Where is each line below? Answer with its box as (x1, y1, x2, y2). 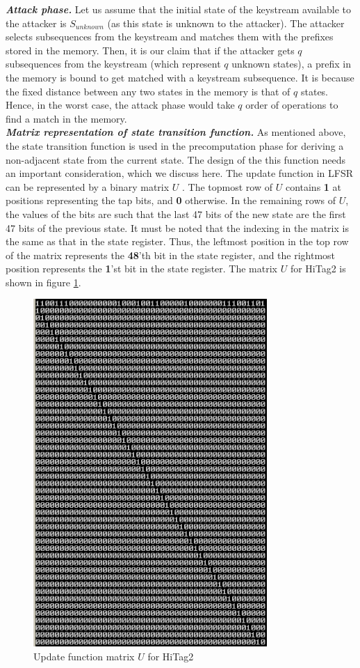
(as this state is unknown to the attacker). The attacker (107, 15, 345, 30)
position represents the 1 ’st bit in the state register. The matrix (6, 261, 277, 276)
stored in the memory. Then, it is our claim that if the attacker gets (6, 42, 295, 57)
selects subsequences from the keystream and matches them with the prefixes (6, 29, 334, 44)
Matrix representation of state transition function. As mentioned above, (6, 125, 346, 139)
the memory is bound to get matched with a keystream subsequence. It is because (6, 70, 354, 84)
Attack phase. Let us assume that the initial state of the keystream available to (6, 2, 352, 16)
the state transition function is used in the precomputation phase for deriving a (6, 138, 344, 153)
